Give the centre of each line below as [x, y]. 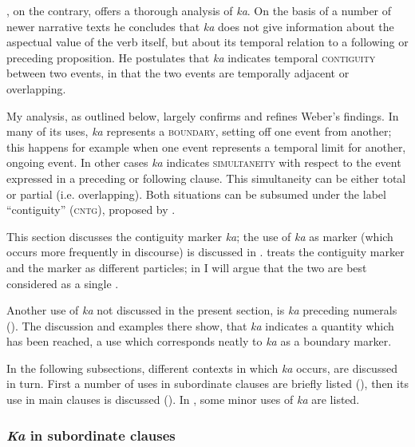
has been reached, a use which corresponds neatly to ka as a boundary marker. [199, 341]
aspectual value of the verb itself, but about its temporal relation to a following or [207, 42]
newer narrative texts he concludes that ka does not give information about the [200, 26]
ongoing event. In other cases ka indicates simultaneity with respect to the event [204, 162]
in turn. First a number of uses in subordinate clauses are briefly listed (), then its [207, 384]
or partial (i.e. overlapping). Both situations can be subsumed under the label [196, 194]
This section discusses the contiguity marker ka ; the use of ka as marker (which [200, 236]
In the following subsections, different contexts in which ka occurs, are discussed [202, 368]
